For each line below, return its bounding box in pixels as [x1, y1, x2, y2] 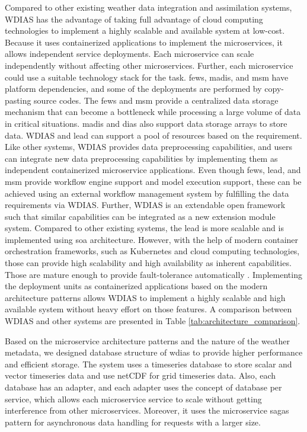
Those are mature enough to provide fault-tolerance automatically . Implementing [5, 268, 302, 280]
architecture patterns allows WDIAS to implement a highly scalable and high [5, 291, 286, 303]
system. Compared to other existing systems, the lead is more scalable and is [5, 222, 284, 234]
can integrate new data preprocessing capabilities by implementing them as [5, 152, 278, 164]
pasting [5, 94, 31, 106]
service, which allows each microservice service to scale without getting [5, 392, 262, 405]
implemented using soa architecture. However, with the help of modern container [5, 233, 299, 245]
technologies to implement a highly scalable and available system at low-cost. [5, 24, 285, 37]
